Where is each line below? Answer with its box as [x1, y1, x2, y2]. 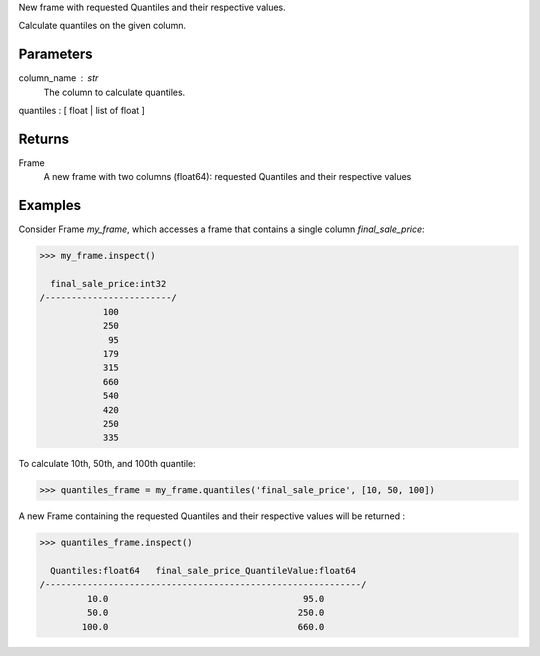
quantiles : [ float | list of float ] [18, 105, 145, 117]
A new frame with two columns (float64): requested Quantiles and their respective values [43, 171, 412, 183]
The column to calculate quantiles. [43, 86, 186, 98]
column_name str [18, 72, 99, 84]
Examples [18, 197, 82, 214]
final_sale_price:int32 [50, 278, 167, 290]
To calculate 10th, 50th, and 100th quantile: [18, 458, 197, 470]
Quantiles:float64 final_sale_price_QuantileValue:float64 [50, 565, 357, 577]
